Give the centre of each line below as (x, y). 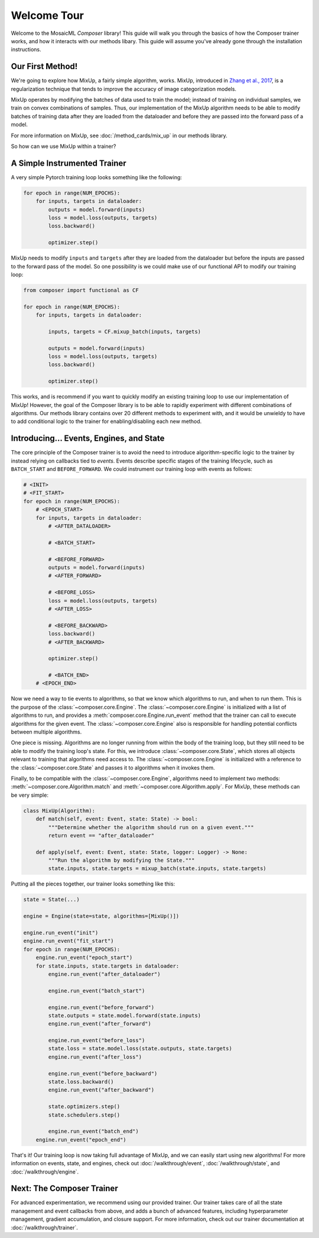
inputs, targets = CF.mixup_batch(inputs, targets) (125, 332)
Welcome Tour (47, 15)
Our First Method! (44, 67)
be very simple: (30, 795)
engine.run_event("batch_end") (93, 1132)
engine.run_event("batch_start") (97, 990)
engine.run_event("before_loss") (97, 1040)
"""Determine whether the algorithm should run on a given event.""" (151, 827)
